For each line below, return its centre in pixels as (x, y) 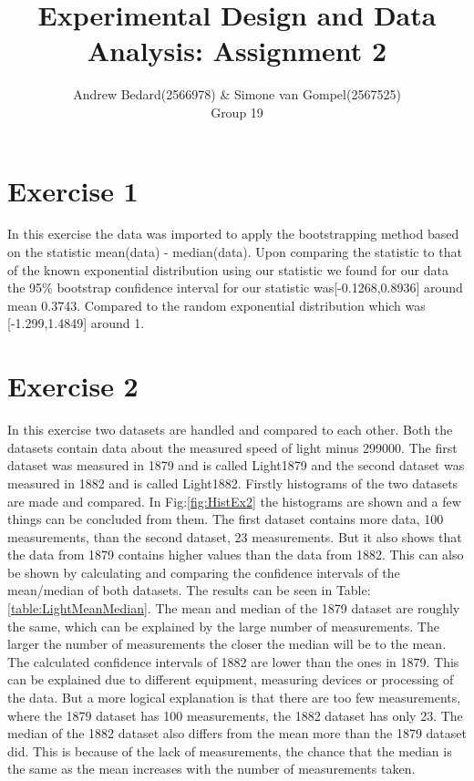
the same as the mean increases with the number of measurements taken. (211, 769)
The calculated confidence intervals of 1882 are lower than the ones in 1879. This (233, 661)
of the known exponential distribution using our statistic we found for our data (228, 269)
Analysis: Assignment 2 (237, 51)
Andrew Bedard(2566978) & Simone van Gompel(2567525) (237, 94)
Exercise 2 (73, 386)
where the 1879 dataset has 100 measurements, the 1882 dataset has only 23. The (235, 715)
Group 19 (237, 112)
